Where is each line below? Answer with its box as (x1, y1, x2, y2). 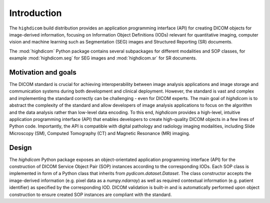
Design (9, 143, 32, 152)
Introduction (9, 7, 62, 18)
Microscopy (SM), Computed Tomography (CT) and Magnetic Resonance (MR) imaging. (9, 130, 190, 136)
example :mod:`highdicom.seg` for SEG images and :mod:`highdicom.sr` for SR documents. (9, 55, 197, 61)
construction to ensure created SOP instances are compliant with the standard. (9, 191, 172, 197)
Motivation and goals (9, 68, 77, 76)
